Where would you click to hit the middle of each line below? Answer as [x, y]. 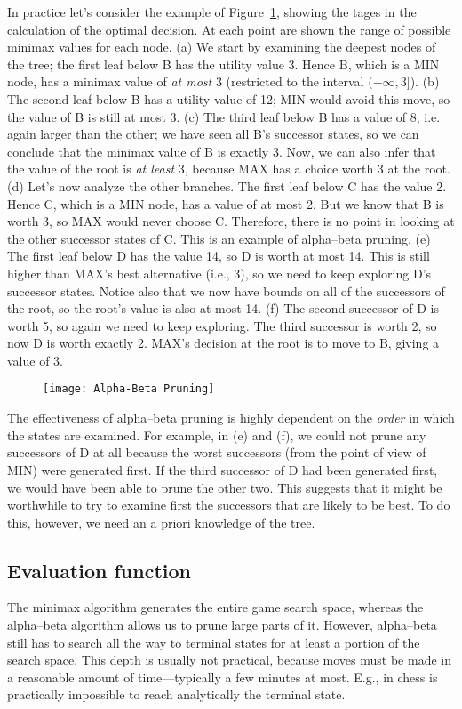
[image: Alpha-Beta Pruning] [129, 389]
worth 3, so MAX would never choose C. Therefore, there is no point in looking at [231, 221]
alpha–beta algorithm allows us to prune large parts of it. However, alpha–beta [222, 625]
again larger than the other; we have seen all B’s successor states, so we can [213, 134]
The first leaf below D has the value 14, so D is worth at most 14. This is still [219, 256]
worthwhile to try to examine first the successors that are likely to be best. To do [229, 505]
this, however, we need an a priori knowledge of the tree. [161, 522]
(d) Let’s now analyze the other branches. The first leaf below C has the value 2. [227, 185]
